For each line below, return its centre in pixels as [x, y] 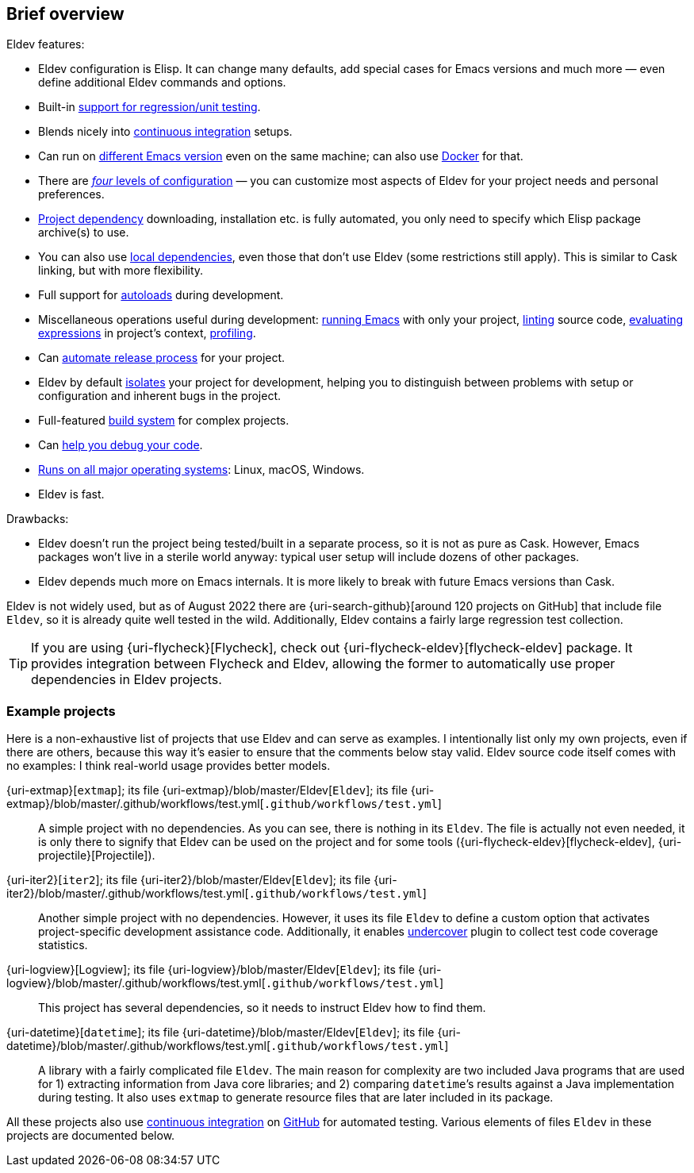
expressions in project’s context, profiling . [147, 333]
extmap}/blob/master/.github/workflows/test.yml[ [135, 804]
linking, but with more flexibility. [121, 271]
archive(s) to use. [84, 233]
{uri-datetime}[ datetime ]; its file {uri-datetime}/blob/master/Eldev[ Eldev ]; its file [220, 1033]
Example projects [61, 711]
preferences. [71, 194]
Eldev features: [46, 44]
